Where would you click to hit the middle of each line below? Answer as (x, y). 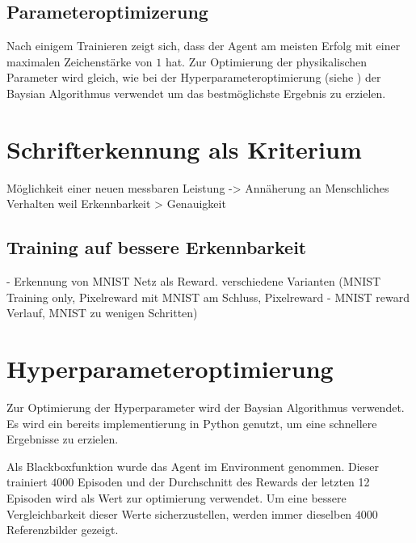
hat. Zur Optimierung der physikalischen (266, 61)
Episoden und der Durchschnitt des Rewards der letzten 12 (223, 482)
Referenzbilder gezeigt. (63, 530)
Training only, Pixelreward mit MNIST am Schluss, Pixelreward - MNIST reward (208, 297)
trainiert (27, 482)
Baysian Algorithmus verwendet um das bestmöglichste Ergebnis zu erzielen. (196, 93)
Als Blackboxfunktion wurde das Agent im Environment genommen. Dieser (193, 466)
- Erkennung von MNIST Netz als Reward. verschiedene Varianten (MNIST (194, 281)
